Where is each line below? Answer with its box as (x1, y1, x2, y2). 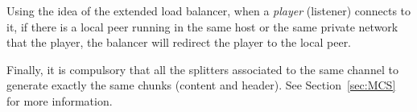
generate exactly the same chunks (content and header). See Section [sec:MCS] (6, 77, 396, 93)
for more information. (6, 92, 113, 109)
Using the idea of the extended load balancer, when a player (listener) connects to (6, 2, 411, 19)
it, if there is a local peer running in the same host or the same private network (6, 18, 398, 35)
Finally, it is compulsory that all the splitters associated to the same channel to (6, 60, 398, 77)
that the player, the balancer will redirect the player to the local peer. (6, 34, 352, 51)
